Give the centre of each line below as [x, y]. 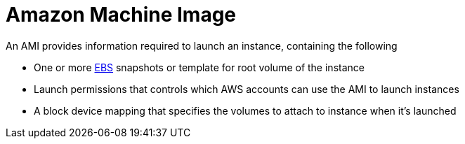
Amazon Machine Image [121, 15]
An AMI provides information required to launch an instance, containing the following [202, 45]
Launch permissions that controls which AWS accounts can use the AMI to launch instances [247, 89]
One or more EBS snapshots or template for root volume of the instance [199, 67]
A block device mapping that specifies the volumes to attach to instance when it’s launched [245, 110]
